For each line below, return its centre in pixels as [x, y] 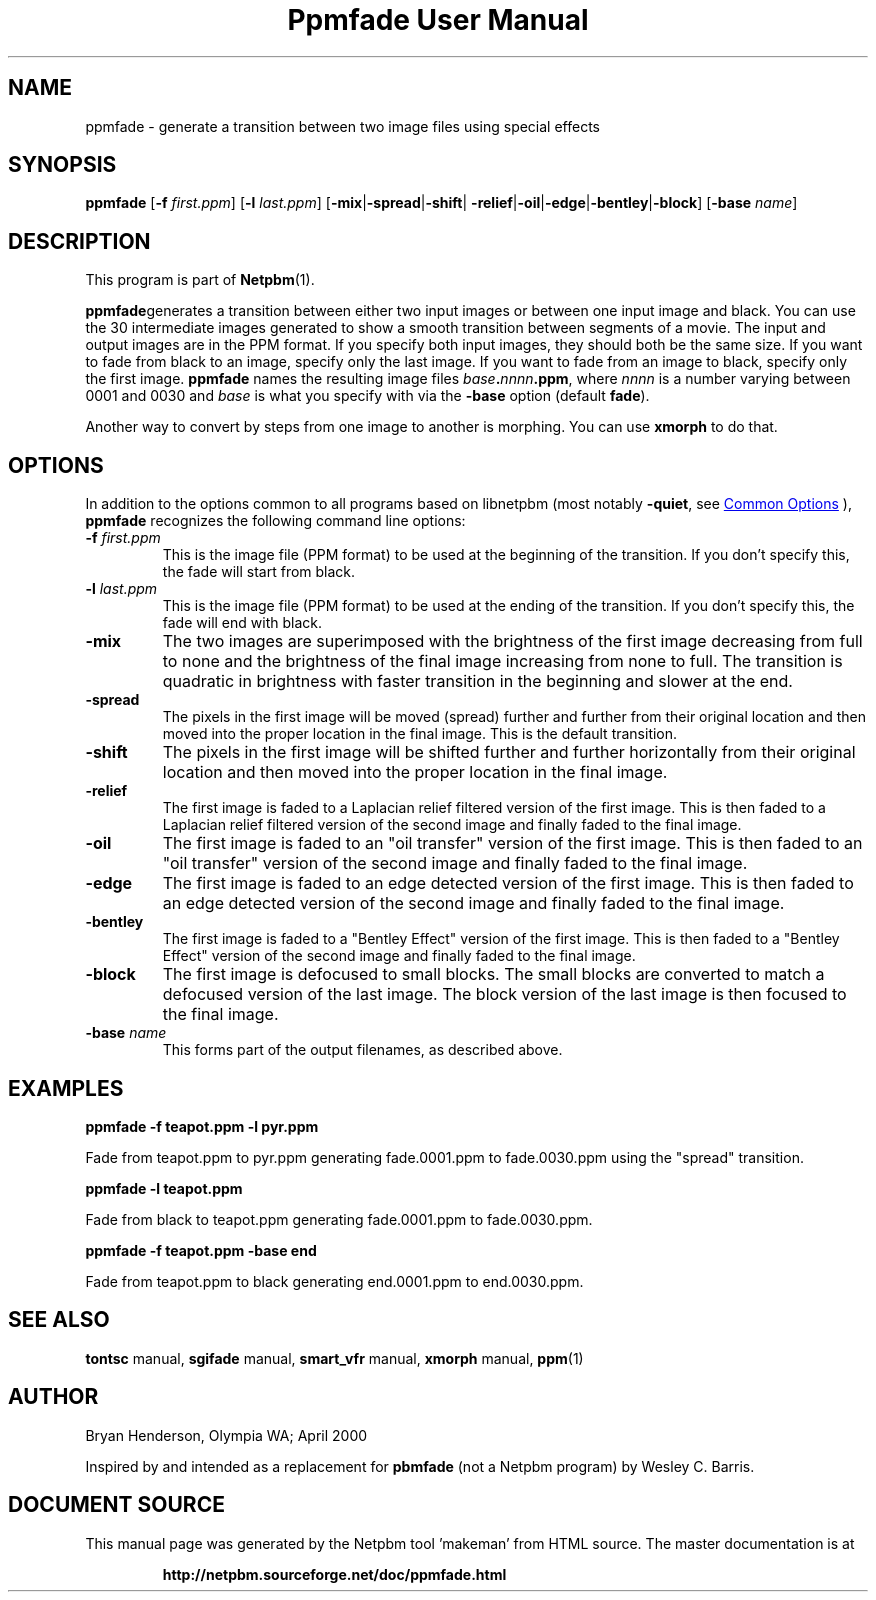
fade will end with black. [242, 623]
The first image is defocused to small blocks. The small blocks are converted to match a [493, 974]
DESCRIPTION [79, 241]
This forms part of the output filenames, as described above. [362, 1050]
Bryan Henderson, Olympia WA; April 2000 [226, 1435]
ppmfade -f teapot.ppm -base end [201, 1250]
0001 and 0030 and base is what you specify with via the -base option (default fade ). [367, 396]
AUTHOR [53, 1397]
